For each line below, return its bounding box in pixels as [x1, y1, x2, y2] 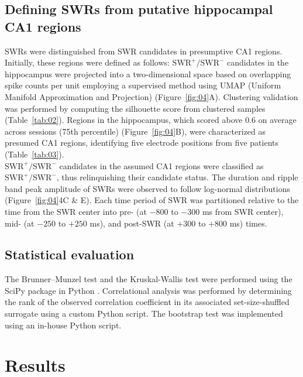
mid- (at [5, 217, 35, 229]
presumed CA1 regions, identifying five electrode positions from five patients [5, 136, 278, 149]
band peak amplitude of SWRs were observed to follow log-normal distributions [5, 182, 290, 194]
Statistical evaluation [5, 245, 135, 263]
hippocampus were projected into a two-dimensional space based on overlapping [5, 67, 291, 80]
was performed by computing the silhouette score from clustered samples [5, 102, 266, 114]
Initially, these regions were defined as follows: [5, 56, 170, 68]
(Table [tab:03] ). [5, 148, 64, 160]
